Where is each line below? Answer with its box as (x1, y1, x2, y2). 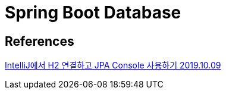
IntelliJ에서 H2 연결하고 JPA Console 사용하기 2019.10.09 (5, 60, 221, 71)
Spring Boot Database (5, 2, 181, 23)
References (5, 33, 74, 49)
